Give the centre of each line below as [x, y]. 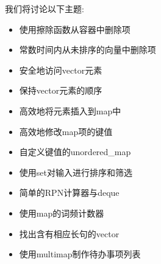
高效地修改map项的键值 [66, 131]
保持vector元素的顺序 [61, 90]
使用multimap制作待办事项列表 [80, 254]
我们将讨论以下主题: [45, 9]
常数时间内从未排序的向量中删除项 [88, 50]
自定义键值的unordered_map [75, 152]
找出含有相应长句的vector [69, 233]
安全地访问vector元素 [61, 70]
